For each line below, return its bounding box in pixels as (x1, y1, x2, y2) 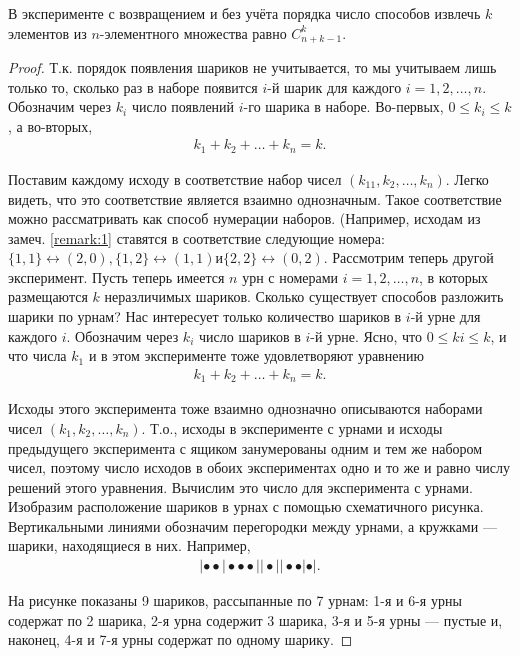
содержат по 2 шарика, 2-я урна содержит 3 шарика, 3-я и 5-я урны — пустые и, (8, 609, 503, 630)
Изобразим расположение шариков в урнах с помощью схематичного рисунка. (8, 496, 484, 517)
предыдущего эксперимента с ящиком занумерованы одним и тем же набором (8, 437, 483, 458)
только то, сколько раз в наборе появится (8, 76, 258, 97)
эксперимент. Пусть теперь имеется (8, 266, 225, 287)
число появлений (131, 96, 235, 117)
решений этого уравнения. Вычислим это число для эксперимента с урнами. (8, 476, 473, 497)
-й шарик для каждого (267, 76, 402, 97)
